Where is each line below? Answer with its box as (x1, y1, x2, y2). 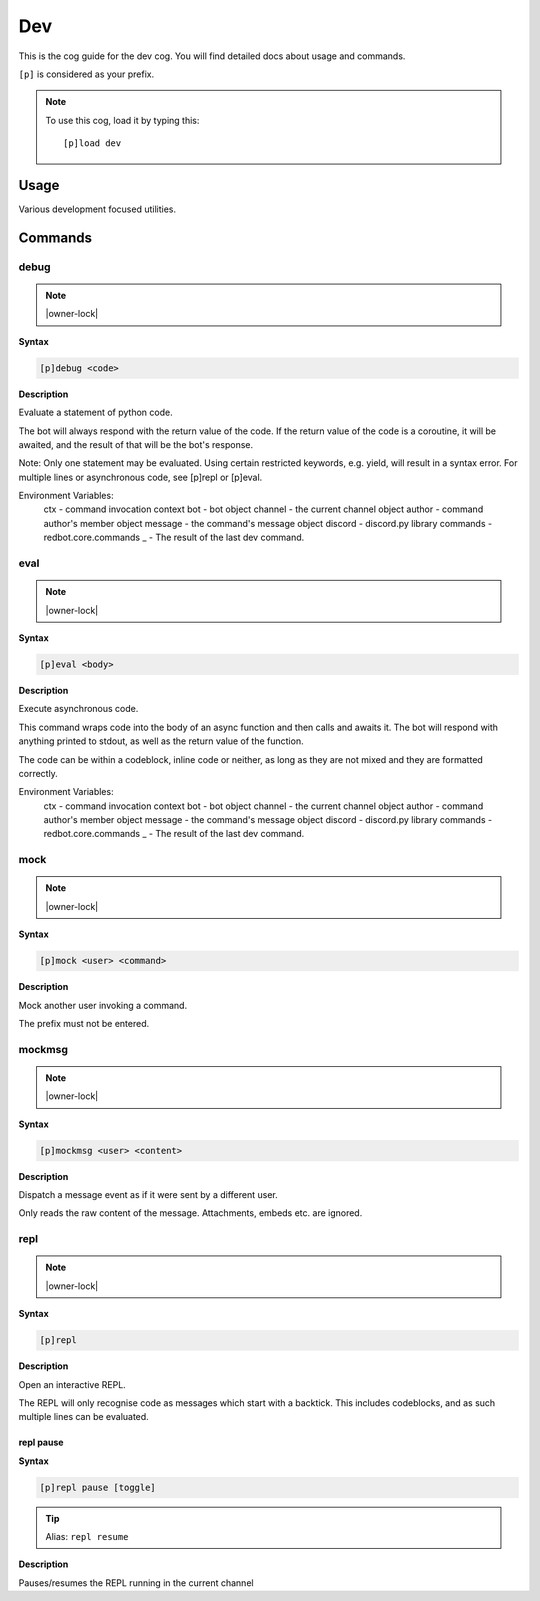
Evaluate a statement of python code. (18, 406, 174, 419)
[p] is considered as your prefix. (18, 68, 155, 80)
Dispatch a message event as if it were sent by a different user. (18, 1189, 279, 1201)
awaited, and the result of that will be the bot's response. (18, 438, 254, 450)
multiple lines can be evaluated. (18, 1411, 149, 1423)
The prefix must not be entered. (18, 1017, 150, 1029)
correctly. (18, 767, 59, 779)
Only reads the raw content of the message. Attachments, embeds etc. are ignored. (18, 1207, 363, 1219)
